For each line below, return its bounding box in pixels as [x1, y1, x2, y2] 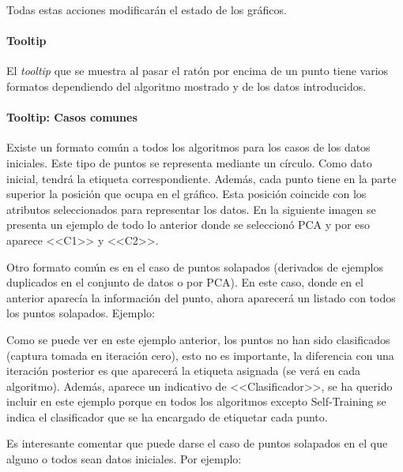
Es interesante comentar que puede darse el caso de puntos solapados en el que [6, 435, 388, 451]
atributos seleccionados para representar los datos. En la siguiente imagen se [6, 200, 376, 217]
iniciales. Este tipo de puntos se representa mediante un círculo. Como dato [6, 154, 372, 170]
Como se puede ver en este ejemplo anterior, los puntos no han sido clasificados [6, 331, 390, 347]
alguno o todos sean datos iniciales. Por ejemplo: [6, 451, 242, 467]
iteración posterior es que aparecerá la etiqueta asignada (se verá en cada [6, 362, 361, 379]
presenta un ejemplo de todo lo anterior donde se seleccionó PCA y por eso [6, 216, 370, 233]
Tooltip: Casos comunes [6, 109, 137, 125]
